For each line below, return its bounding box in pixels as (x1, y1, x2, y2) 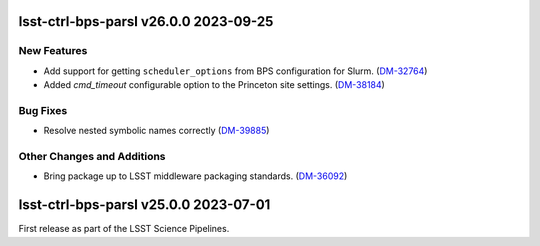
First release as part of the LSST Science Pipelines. (18, 223, 230, 235)
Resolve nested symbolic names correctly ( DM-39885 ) (43, 125, 270, 137)
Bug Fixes (18, 103, 68, 117)
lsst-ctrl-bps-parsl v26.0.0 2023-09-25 (18, 13, 274, 30)
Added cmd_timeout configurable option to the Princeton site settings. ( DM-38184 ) (43, 79, 385, 91)
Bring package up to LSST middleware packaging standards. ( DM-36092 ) (43, 170, 348, 182)
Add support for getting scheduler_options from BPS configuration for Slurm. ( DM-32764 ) (43, 65, 428, 77)
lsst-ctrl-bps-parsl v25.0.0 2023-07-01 (18, 196, 271, 214)
